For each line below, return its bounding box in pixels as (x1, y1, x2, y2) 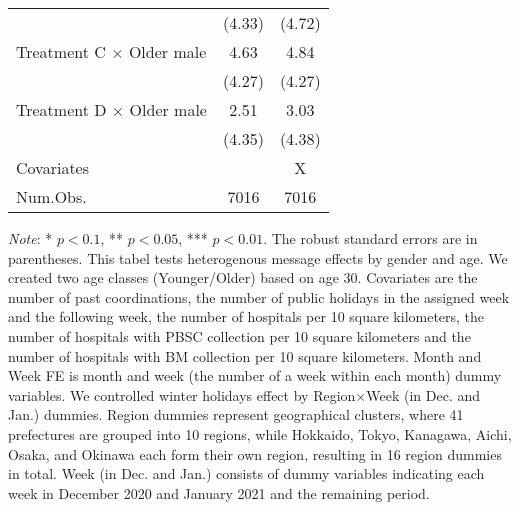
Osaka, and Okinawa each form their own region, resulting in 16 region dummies (8, 443, 502, 464)
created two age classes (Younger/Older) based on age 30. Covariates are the (8, 267, 478, 288)
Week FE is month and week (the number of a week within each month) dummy (8, 365, 502, 386)
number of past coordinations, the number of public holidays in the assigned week (8, 286, 510, 307)
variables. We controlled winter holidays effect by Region (8, 384, 356, 405)
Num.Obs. (16, 185, 87, 208)
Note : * (8, 228, 53, 248)
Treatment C (16, 40, 106, 63)
